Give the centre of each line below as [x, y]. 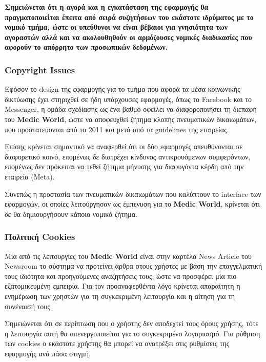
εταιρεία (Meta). [30, 176]
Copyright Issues [40, 69]
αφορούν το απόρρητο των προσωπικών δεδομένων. [86, 47]
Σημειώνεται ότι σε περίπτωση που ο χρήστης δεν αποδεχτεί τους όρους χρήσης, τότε [132, 323]
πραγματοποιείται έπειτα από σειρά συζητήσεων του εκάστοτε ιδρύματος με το [129, 17]
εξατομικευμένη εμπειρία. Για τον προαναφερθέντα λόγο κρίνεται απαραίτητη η [122, 286]
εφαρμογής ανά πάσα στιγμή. [48, 353]
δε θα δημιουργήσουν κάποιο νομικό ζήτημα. [71, 214]
